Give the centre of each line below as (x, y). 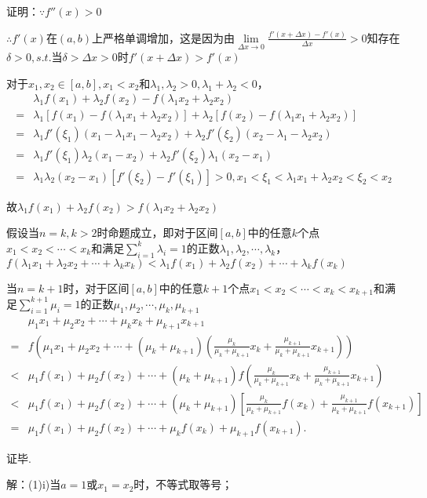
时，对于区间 (96, 287)
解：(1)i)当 (34, 484)
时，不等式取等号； (183, 484)
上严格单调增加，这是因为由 (164, 37)
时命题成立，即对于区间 (157, 233)
